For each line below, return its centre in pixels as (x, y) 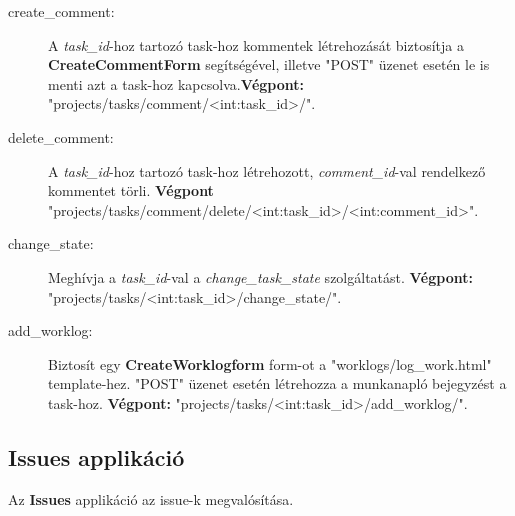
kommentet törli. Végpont (131, 190)
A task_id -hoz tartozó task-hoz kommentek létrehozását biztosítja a (256, 44)
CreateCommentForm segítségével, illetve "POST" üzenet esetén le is (269, 64)
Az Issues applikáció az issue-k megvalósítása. (151, 498)
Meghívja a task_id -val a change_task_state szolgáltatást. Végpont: (260, 276)
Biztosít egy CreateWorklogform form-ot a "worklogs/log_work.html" (270, 363)
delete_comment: (61, 136)
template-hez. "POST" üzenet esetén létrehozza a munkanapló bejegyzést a (277, 383)
